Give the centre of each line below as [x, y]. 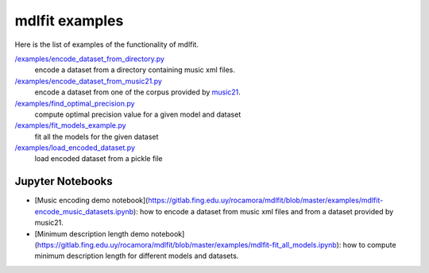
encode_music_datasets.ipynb [84, 211]
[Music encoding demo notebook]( [91, 200]
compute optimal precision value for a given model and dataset [138, 114]
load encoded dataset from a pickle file [99, 159]
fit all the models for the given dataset [97, 136]
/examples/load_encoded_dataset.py [75, 148]
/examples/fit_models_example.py [70, 125]
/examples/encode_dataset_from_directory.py [89, 59]
